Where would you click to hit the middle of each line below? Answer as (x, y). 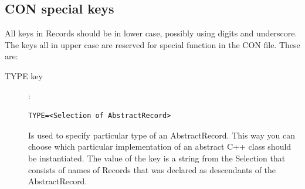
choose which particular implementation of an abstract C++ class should (160, 146)
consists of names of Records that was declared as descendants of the (152, 169)
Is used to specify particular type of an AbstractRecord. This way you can (162, 135)
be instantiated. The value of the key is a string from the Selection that (157, 158)
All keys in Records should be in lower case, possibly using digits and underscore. (151, 33)
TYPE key (24, 75)
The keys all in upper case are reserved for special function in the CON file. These (152, 44)
